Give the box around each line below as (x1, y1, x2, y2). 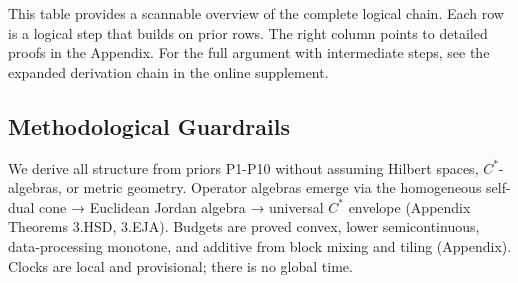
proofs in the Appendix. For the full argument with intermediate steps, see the (8, 42, 490, 63)
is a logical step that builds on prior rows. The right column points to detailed (8, 22, 488, 43)
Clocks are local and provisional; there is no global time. (8, 255, 353, 276)
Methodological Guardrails (8, 110, 290, 141)
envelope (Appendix (348, 196, 471, 217)
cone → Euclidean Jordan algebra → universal (39, 196, 324, 217)
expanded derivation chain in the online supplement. (8, 61, 329, 82)
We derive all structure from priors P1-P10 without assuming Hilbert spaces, (8, 157, 479, 178)
